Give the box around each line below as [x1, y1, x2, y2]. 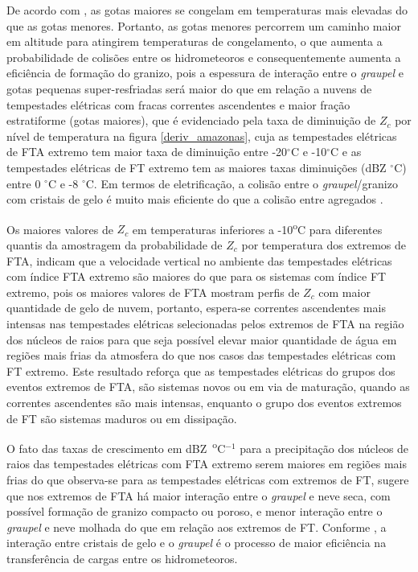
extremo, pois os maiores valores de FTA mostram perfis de [6, 283, 300, 300]
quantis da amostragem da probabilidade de [6, 236, 223, 253]
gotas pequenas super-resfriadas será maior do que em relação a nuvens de [6, 80, 372, 97]
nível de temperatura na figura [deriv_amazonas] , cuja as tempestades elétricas [6, 127, 397, 144]
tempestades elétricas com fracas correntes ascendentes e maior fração [6, 96, 350, 113]
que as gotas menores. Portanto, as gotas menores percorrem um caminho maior [6, 17, 401, 34]
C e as [330, 143, 362, 160]
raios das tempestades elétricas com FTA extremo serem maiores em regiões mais [6, 455, 407, 472]
